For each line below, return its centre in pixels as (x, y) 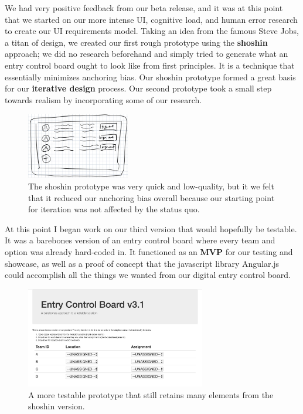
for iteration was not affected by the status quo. (114, 209)
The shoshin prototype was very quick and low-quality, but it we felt (151, 186)
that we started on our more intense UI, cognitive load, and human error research (151, 19)
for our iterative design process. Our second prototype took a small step (138, 88)
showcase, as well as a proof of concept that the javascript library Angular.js (142, 263)
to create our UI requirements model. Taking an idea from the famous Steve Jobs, (152, 31)
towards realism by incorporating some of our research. (103, 99)
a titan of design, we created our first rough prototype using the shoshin (136, 42)
